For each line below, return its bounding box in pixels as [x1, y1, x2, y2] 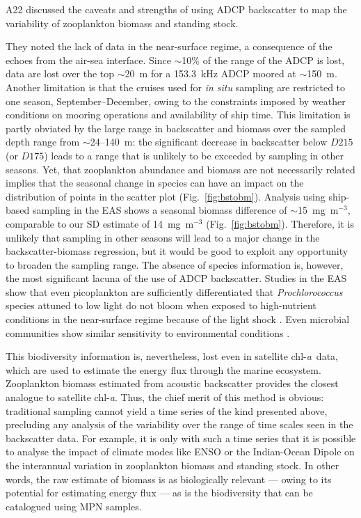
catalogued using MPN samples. [6, 499, 142, 513]
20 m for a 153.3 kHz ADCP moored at [125, 66, 296, 81]
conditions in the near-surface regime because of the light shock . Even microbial [6, 312, 350, 327]
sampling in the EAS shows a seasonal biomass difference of [32, 203, 287, 217]
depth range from [6, 134, 80, 149]
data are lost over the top [6, 66, 115, 81]
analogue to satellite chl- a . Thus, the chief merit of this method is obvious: [6, 390, 324, 405]
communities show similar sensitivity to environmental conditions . [6, 325, 290, 340]
